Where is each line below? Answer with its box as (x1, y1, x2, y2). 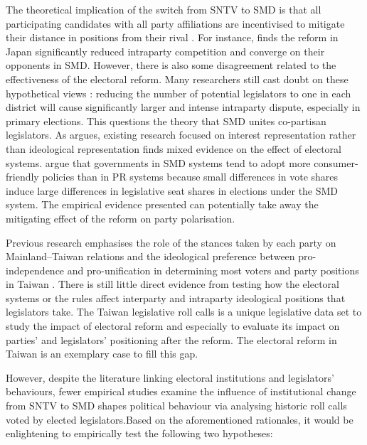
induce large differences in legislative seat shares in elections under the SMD (6, 183, 339, 198)
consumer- (314, 155, 358, 170)
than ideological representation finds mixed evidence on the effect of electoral (6, 141, 341, 156)
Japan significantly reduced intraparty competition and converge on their (6, 43, 325, 58)
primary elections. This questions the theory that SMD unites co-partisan (6, 113, 326, 128)
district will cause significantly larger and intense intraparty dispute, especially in (6, 100, 361, 114)
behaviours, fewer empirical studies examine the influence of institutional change (6, 384, 356, 399)
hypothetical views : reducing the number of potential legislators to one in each (6, 85, 351, 100)
